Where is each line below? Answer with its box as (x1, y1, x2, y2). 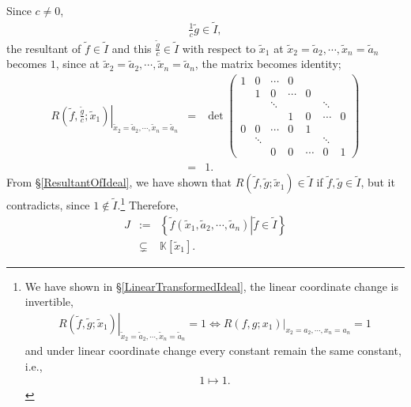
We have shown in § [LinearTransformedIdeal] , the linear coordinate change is (25, 277, 398, 294)
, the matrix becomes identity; (194, 55, 341, 72)
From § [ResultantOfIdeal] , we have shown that (6, 174, 232, 190)
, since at (55, 55, 100, 72)
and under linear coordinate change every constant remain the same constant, (25, 342, 402, 359)
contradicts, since (6, 196, 90, 213)
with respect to (182, 40, 256, 56)
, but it (360, 174, 395, 190)
